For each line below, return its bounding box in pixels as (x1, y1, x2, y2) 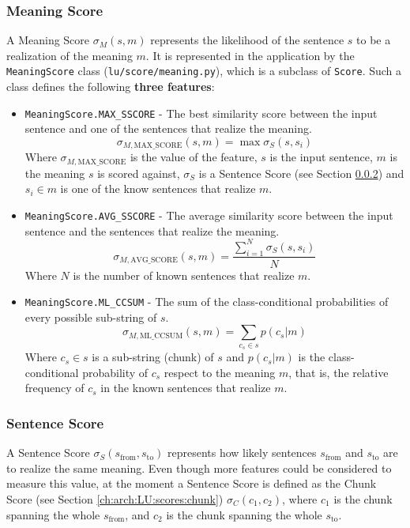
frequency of (24, 379, 85, 396)
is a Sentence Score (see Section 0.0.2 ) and (198, 164, 404, 181)
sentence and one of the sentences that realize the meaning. (24, 120, 312, 137)
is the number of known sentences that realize (73, 266, 295, 283)
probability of (82, 364, 149, 380)
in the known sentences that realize (100, 379, 271, 396)
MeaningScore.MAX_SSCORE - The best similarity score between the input (24, 104, 378, 121)
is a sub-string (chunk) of (92, 349, 214, 365)
